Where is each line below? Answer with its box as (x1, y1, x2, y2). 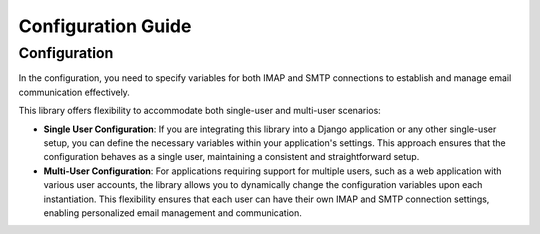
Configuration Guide (18, 15, 192, 37)
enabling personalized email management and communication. (43, 206, 302, 219)
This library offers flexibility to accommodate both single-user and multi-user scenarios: (18, 105, 382, 117)
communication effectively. (18, 86, 130, 98)
